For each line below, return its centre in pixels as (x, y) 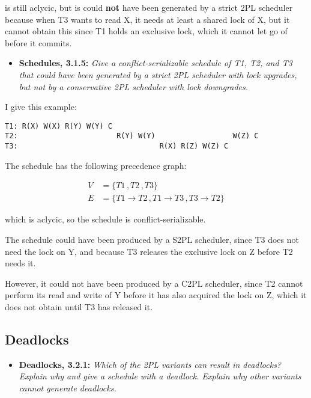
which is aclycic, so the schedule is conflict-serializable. (105, 219)
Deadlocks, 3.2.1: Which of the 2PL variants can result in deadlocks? (150, 364)
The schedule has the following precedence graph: (96, 165)
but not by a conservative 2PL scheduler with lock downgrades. (134, 86)
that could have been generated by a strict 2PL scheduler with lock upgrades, (158, 74)
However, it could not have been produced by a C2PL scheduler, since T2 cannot (154, 283)
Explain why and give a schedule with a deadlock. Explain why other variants (160, 376)
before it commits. (38, 42)
